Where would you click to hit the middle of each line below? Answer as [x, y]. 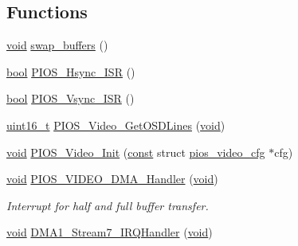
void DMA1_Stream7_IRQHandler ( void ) [110, 232]
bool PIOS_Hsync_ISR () [71, 71]
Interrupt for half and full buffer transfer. [108, 205]
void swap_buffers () [57, 45]
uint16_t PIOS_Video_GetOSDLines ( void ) [116, 125]
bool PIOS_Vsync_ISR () [71, 98]
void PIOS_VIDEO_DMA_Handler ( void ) [112, 179]
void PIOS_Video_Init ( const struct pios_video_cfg [136, 152]
